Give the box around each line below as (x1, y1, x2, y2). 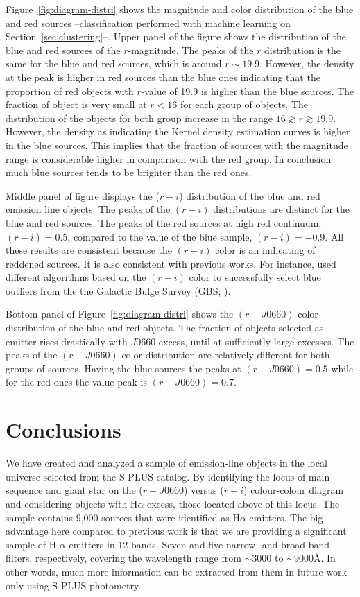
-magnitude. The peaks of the (128, 42, 254, 57)
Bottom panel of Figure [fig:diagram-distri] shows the (6, 306, 234, 321)
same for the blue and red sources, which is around (6, 56, 222, 71)
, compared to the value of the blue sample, (67, 229, 252, 243)
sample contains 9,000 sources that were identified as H (6, 510, 240, 524)
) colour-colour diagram (243, 483, 344, 497)
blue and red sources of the (6, 42, 121, 57)
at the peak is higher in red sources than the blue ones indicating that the (6, 69, 320, 84)
